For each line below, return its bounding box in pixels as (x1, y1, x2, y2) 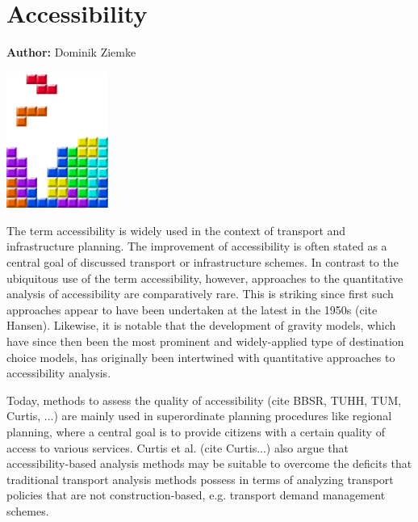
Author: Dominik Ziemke (6, 44, 136, 61)
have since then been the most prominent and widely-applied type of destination (6, 333, 404, 350)
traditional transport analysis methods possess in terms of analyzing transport (6, 470, 394, 487)
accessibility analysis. (6, 364, 111, 381)
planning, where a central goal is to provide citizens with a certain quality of (6, 423, 385, 440)
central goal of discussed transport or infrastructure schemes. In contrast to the (6, 254, 399, 271)
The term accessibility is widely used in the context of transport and (6, 221, 346, 238)
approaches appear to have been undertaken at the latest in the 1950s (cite (6, 301, 378, 318)
